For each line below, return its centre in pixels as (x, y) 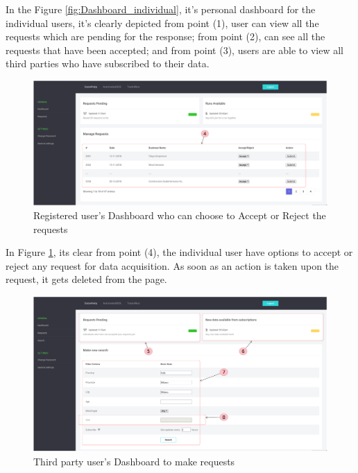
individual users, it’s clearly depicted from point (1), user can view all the (162, 23)
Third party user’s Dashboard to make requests (134, 461)
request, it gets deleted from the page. (86, 279)
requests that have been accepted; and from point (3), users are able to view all (174, 50)
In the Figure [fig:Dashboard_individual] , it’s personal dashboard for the (161, 9)
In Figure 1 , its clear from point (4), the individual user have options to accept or (179, 252)
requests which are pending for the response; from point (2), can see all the (165, 36)
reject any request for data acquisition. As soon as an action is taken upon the (172, 265)
